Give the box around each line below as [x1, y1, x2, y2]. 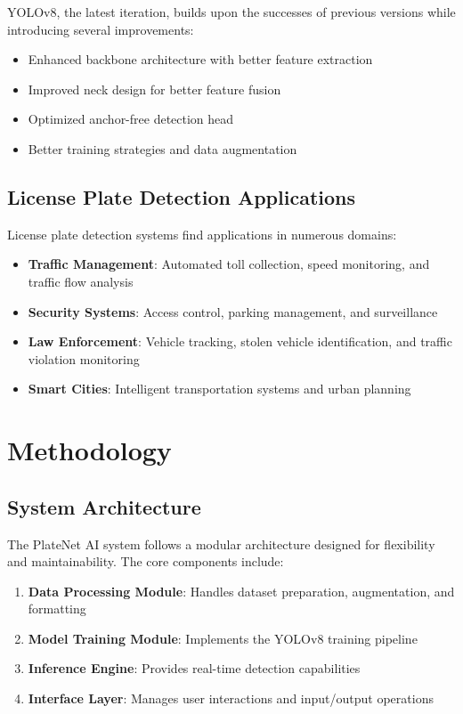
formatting [28, 599, 86, 618]
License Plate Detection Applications [7, 183, 355, 210]
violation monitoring [28, 349, 140, 368]
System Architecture [7, 492, 201, 520]
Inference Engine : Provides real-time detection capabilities [28, 659, 361, 677]
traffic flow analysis [28, 272, 134, 290]
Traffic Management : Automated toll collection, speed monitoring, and [28, 255, 430, 273]
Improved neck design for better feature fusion [28, 79, 281, 98]
